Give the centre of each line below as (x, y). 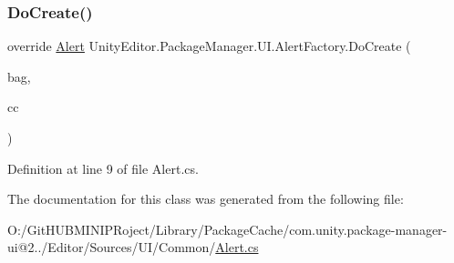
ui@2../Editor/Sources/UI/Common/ (112, 247)
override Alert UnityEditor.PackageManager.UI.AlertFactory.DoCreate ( (209, 46)
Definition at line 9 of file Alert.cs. (103, 168)
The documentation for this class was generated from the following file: (206, 199)
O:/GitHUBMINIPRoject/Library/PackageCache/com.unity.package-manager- (227, 229)
